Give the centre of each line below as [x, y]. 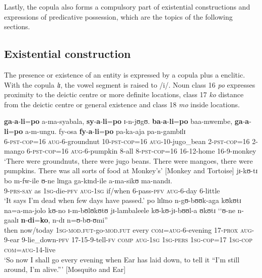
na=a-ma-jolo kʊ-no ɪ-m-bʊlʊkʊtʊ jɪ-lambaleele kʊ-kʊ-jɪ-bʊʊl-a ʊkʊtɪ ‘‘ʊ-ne [120, 210]
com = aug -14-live [30, 250]
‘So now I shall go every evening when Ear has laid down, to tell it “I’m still [122, 259]
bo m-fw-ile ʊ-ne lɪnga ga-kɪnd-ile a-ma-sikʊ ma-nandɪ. [88, 180]
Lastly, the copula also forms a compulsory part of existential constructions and [127, 7]
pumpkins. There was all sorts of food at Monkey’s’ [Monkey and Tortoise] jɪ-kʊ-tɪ [131, 170]
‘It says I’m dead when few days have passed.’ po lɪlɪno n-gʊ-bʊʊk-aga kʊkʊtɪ [123, 200]
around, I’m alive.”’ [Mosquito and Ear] [65, 269]
